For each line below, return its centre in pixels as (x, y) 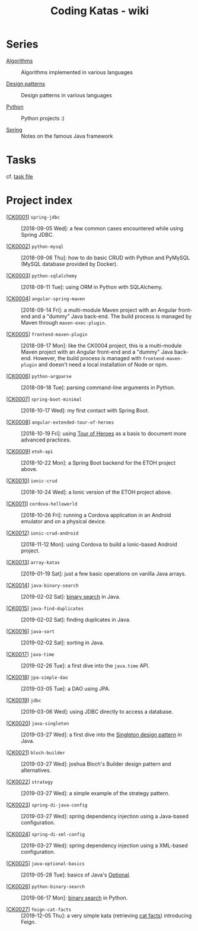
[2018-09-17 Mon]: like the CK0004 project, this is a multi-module (101, 345)
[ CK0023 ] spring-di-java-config (47, 805)
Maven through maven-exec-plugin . (64, 322)
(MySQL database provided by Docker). (70, 264)
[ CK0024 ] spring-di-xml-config (46, 834)
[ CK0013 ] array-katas (33, 562)
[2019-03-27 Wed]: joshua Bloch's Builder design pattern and (96, 764)
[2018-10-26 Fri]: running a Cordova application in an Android (96, 515)
